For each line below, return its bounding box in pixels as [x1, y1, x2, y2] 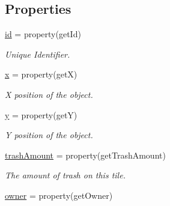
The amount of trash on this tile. [5, 169, 126, 181]
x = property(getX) [5, 68, 77, 80]
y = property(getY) [5, 108, 77, 121]
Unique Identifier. [5, 47, 70, 60]
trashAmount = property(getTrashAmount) [5, 148, 166, 161]
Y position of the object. [5, 129, 93, 141]
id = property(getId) [5, 28, 81, 40]
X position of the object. [5, 88, 93, 100]
